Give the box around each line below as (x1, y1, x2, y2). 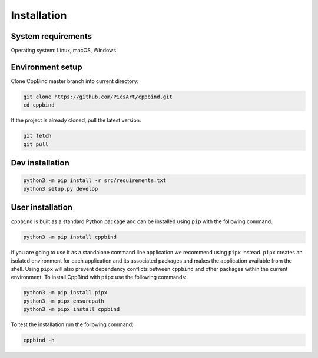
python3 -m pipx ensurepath (23, 297, 104, 304)
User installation (11, 203, 73, 213)
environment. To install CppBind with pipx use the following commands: (11, 274, 187, 281)
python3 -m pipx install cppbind (23, 306, 120, 313)
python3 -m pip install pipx (23, 289, 108, 296)
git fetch (23, 132, 52, 140)
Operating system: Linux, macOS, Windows (11, 47, 117, 54)
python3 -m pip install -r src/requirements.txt (23, 177, 167, 184)
